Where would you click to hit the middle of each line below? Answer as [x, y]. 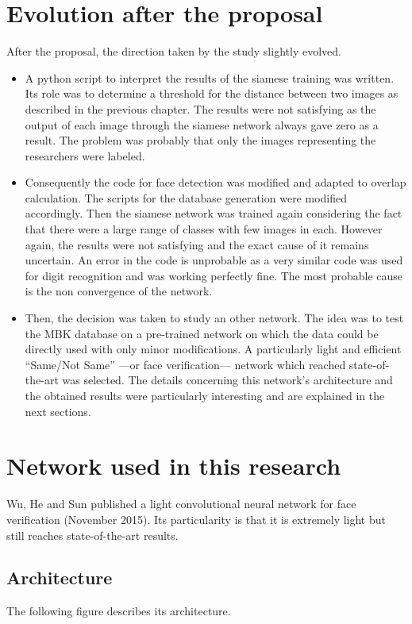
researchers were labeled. [85, 155]
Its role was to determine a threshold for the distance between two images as [212, 93]
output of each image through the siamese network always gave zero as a [202, 124]
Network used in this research [174, 466]
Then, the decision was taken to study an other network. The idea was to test [214, 318]
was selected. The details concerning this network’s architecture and [227, 380]
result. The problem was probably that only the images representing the [200, 140]
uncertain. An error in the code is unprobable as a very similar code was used [214, 260]
